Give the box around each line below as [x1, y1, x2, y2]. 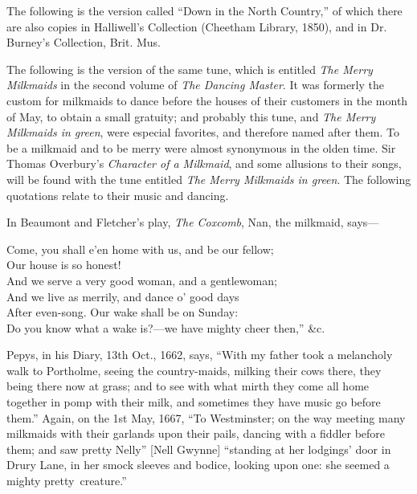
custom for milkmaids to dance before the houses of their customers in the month [6, 92, 408, 108]
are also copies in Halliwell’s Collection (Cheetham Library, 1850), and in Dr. [6, 18, 387, 35]
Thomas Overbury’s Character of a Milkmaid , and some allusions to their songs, [6, 155, 402, 172]
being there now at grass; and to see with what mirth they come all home [6, 378, 370, 394]
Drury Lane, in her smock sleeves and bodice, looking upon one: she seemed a [6, 456, 390, 473]
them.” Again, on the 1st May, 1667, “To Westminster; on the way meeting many [6, 409, 406, 426]
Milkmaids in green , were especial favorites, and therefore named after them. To [6, 124, 400, 141]
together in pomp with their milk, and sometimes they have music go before [6, 394, 381, 410]
